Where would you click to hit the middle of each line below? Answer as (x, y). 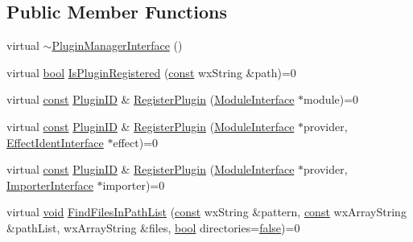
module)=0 (331, 99)
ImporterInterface (50, 185)
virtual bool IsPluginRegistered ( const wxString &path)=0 (151, 72)
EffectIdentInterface (55, 142)
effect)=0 (136, 142)
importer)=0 (134, 185)
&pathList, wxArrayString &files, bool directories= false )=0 (153, 227)
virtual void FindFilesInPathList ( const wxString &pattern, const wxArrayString (206, 212)
